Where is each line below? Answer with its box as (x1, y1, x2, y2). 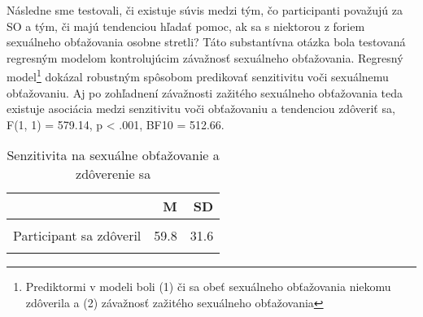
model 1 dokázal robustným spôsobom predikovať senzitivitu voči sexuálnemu (7, 66, 389, 85)
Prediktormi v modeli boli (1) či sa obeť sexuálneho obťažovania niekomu (25, 278, 391, 295)
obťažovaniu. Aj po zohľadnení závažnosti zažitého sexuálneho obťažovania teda (7, 84, 403, 101)
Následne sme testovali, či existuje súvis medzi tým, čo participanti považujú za (7, 2, 403, 18)
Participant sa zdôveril (13, 226, 142, 245)
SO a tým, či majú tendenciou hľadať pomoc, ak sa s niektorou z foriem (7, 17, 365, 34)
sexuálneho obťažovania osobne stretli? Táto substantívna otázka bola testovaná (7, 33, 406, 50)
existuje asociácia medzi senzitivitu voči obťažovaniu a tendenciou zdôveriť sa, (7, 100, 395, 117)
